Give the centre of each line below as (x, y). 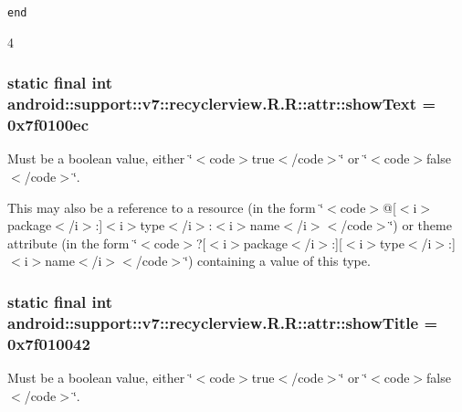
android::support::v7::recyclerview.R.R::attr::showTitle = (223, 322)
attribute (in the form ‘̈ (73, 243)
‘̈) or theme (420, 225)
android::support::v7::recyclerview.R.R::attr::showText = (222, 104)
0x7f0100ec (48, 125)
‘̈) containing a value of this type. (278, 261)
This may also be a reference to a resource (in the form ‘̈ (166, 207)
